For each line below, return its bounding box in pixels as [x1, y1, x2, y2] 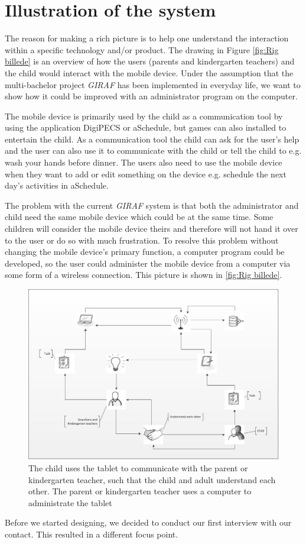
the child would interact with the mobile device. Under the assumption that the [5, 66, 294, 79]
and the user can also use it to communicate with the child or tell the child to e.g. [5, 144, 302, 157]
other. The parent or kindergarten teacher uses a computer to [28, 485, 252, 497]
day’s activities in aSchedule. [5, 179, 109, 192]
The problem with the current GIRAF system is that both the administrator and [5, 199, 299, 211]
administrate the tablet [28, 496, 112, 509]
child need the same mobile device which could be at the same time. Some [5, 211, 274, 223]
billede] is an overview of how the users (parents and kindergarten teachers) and [5, 55, 295, 67]
